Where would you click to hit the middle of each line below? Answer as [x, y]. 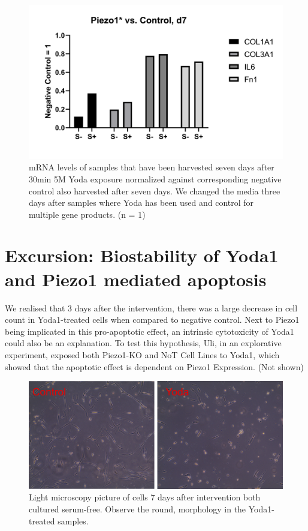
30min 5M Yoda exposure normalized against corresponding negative [155, 178]
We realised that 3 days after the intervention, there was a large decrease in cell [151, 307]
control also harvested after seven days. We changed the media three [155, 190]
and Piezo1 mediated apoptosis [136, 279]
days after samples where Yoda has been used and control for [141, 202]
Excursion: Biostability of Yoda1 [142, 255]
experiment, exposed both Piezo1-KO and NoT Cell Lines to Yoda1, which [142, 354]
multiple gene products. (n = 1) [87, 214]
